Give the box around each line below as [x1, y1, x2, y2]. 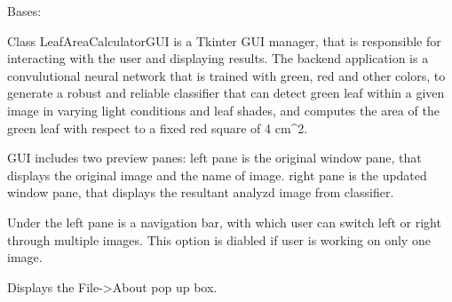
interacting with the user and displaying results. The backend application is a [7, 49, 429, 68]
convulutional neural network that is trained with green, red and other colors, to [7, 66, 446, 84]
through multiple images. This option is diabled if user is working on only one [7, 230, 431, 249]
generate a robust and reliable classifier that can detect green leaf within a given [7, 83, 445, 102]
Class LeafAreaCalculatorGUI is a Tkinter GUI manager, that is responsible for [7, 31, 441, 50]
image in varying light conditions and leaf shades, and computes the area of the [7, 100, 440, 119]
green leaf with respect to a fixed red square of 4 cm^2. [7, 118, 308, 137]
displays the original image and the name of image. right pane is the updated [7, 165, 427, 184]
